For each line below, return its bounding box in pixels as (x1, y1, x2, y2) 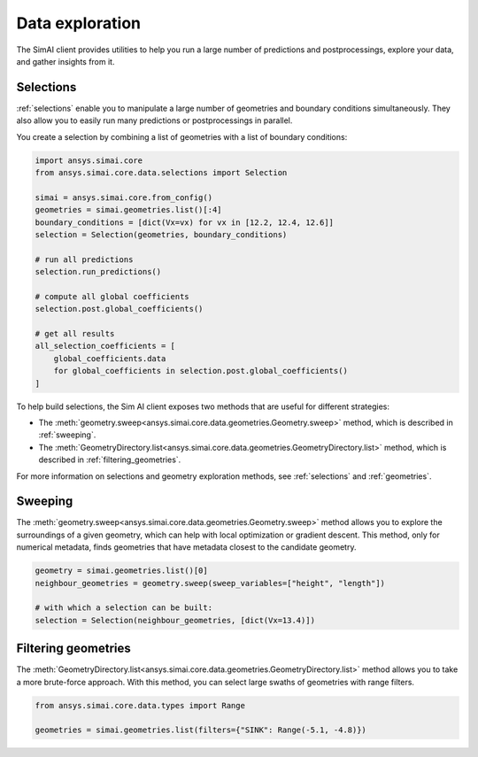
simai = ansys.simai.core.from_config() (35, 192, 212, 203)
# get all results (35, 328, 115, 339)
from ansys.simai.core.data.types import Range (35, 700, 245, 710)
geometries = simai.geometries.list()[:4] (35, 205, 222, 215)
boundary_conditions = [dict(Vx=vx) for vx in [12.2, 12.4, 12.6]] (35, 217, 335, 228)
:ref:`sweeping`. (38, 429, 96, 440)
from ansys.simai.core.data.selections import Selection (35, 168, 288, 177)
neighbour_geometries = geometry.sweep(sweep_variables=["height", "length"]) (35, 578, 385, 588)
